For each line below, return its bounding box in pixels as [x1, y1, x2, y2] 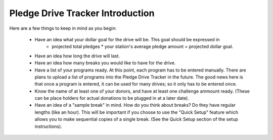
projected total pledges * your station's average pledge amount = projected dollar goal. [52, 43, 234, 50]
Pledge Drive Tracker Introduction [9, 8, 155, 19]
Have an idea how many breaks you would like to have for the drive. [34, 60, 176, 66]
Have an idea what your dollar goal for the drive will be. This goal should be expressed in [34, 36, 220, 42]
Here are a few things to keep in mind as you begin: [9, 25, 117, 31]
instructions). [34, 123, 63, 129]
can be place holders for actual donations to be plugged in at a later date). [34, 95, 189, 101]
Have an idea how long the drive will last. [34, 53, 120, 59]
